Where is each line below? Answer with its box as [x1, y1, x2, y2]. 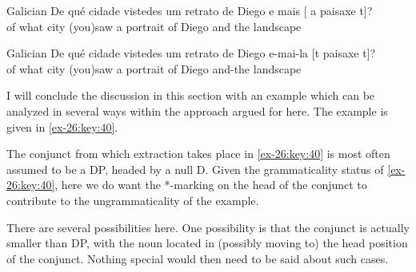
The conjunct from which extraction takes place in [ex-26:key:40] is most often [6, 145, 390, 162]
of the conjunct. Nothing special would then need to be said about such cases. [6, 250, 389, 266]
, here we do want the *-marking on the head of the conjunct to [54, 176, 367, 193]
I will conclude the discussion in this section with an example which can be [6, 87, 375, 104]
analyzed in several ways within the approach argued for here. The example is [6, 102, 388, 119]
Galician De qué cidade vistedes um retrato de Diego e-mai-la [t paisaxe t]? [6, 45, 376, 61]
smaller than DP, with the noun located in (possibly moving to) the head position [6, 235, 408, 251]
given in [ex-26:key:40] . [6, 118, 118, 135]
